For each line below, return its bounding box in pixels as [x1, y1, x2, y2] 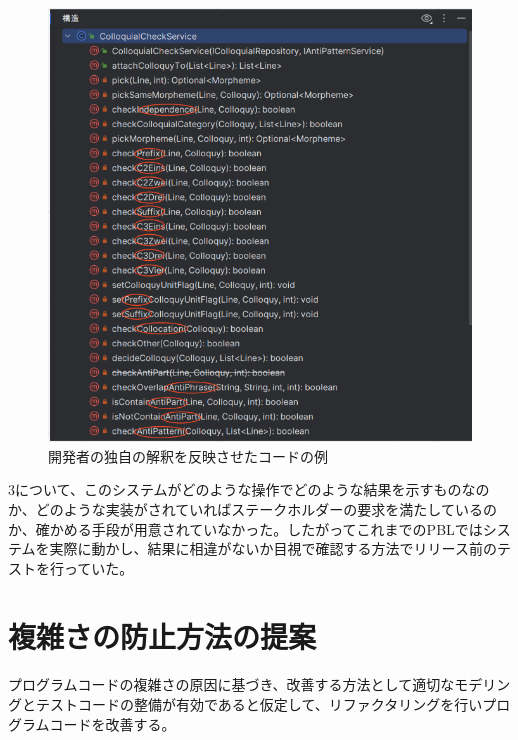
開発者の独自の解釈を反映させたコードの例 [48, 445, 328, 466]
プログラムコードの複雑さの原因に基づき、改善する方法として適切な [8, 674, 455, 695]
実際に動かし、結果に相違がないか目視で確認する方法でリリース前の [49, 538, 497, 559]
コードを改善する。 [49, 713, 176, 734]
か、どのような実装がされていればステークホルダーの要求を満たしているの [8, 498, 497, 519]
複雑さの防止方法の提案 [8, 616, 317, 657]
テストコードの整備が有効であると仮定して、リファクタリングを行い [35, 694, 483, 714]
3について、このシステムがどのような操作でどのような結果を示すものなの [8, 479, 490, 500]
